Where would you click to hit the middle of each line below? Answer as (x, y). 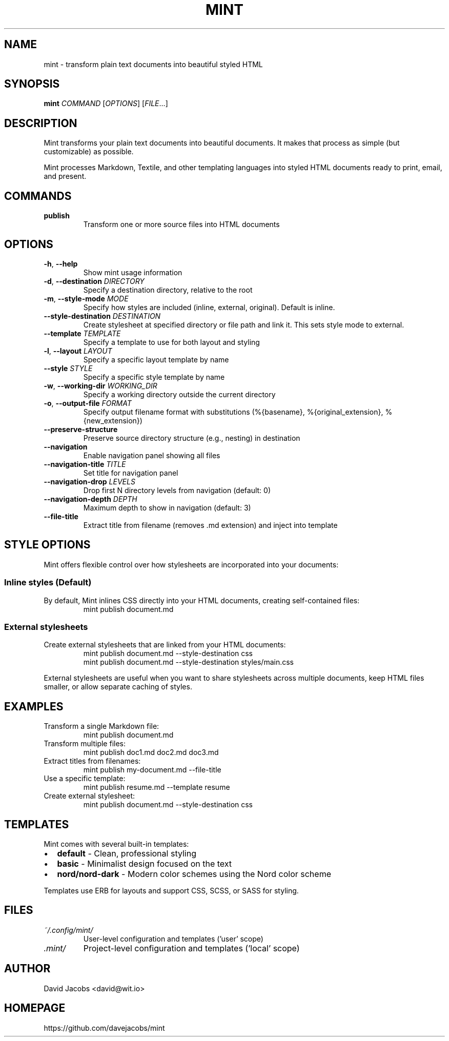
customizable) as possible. (89, 152)
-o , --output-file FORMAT (88, 403)
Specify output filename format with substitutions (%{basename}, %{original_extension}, (233, 412)
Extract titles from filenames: (92, 761)
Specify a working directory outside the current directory (179, 394)
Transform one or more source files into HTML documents (181, 224)
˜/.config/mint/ (68, 930)
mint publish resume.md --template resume (157, 787)
